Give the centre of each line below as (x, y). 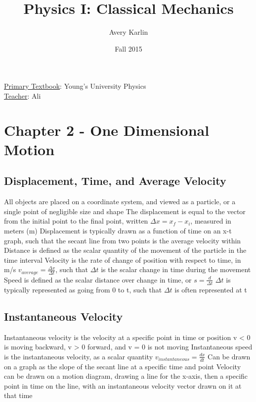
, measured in (211, 221)
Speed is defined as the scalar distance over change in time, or (98, 279)
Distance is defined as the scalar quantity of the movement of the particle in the (125, 250)
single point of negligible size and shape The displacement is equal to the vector (125, 211)
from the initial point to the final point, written (76, 221)
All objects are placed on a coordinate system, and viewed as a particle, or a (120, 201)
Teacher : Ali (22, 95)
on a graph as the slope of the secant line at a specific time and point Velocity (123, 366)
